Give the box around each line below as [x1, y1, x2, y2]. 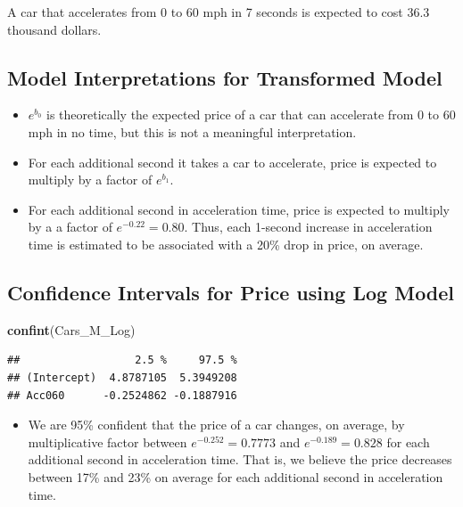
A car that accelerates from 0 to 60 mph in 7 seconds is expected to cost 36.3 [7, 3, 430, 20]
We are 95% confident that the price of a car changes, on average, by [28, 415, 405, 434]
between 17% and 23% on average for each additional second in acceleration [28, 467, 443, 486]
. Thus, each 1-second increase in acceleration [184, 217, 433, 236]
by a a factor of [28, 217, 112, 236]
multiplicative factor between [28, 432, 187, 451]
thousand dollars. [7, 20, 102, 38]
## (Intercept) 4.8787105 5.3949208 [7, 371, 237, 384]
